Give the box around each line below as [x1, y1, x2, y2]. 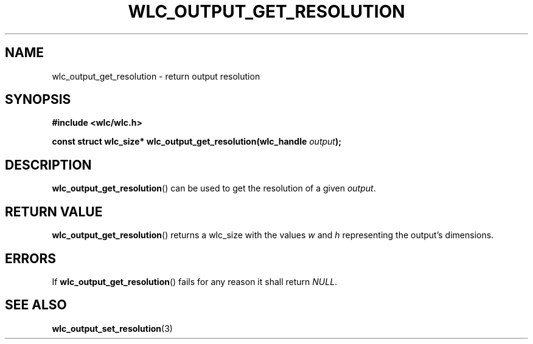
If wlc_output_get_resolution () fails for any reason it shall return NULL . [52, 276, 338, 287]
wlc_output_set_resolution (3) [52, 323, 173, 334]
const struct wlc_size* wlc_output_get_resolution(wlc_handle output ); [52, 136, 342, 147]
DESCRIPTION [5, 157, 92, 173]
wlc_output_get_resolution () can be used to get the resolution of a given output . [52, 183, 376, 194]
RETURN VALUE [5, 204, 103, 219]
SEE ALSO [5, 297, 67, 313]
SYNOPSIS [5, 92, 71, 108]
